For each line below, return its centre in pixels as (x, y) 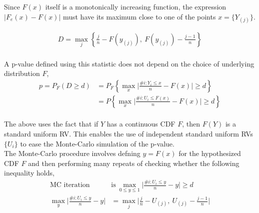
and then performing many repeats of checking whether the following (134, 163)
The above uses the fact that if (51, 124)
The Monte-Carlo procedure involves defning (72, 153)
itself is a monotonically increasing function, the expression (136, 6)
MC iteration (70, 185)
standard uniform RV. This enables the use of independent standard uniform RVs (129, 134)
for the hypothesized (210, 153)
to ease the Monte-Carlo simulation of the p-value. (97, 143)
